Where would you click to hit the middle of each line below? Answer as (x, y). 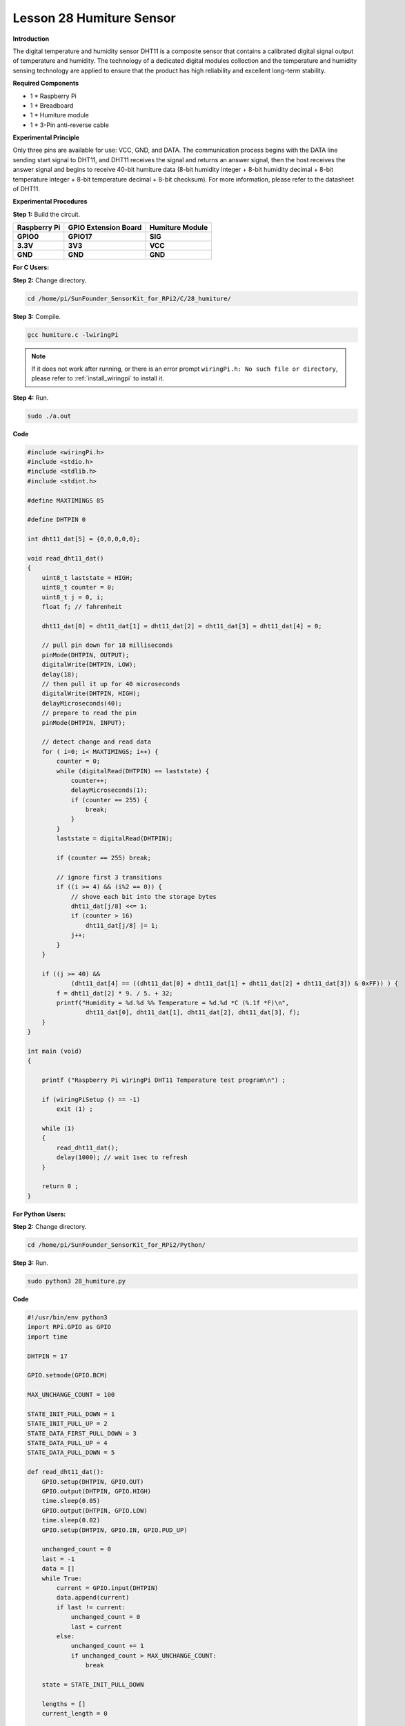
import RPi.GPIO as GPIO (69, 1327)
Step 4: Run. (31, 398)
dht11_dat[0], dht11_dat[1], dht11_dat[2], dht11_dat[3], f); (192, 1012)
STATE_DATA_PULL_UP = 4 (68, 1443)
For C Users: (31, 268)
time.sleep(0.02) (71, 1520)
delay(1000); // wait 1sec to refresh (122, 1157)
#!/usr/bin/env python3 (68, 1318)
